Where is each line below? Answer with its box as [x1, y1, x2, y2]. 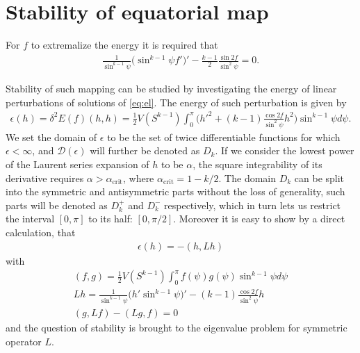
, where [122, 170, 154, 185]
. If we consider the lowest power [215, 143, 354, 158]
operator [6, 334, 42, 348]
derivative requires [6, 170, 84, 185]
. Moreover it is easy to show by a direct [173, 211, 345, 226]
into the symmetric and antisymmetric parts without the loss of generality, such [6, 184, 345, 199]
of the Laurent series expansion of [6, 156, 149, 171]
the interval [6, 211, 55, 226]
